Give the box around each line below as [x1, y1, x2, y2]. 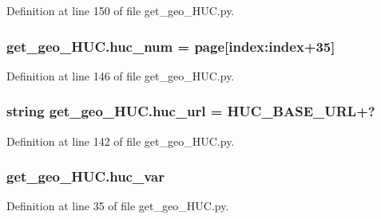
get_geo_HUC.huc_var [6, 166, 165, 186]
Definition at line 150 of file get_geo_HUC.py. [6, 2, 235, 18]
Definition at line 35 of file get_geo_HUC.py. [6, 197, 229, 214]
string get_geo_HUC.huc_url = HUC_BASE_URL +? [6, 101, 375, 121]
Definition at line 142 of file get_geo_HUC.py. [6, 132, 235, 149]
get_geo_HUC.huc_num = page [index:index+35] [6, 36, 335, 56]
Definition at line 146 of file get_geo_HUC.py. [6, 67, 235, 84]
